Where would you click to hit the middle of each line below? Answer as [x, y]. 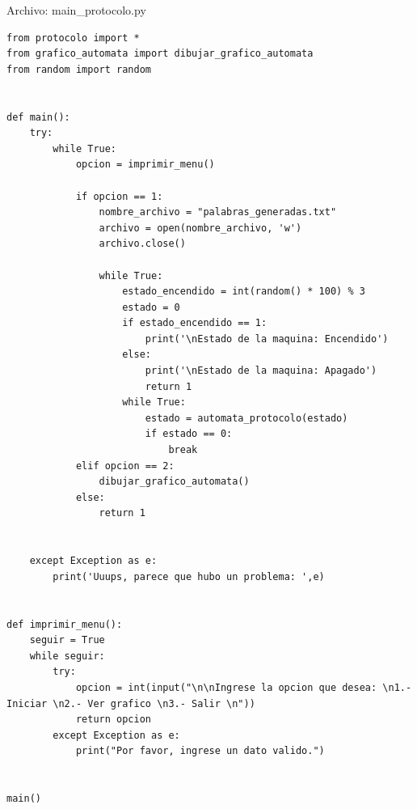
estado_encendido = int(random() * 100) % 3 [244, 292]
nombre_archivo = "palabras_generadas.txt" [218, 212]
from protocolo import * [73, 38]
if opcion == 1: [119, 196]
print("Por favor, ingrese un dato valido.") [200, 751]
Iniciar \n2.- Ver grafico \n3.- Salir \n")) [131, 703]
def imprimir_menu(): [65, 624]
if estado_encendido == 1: [195, 323]
